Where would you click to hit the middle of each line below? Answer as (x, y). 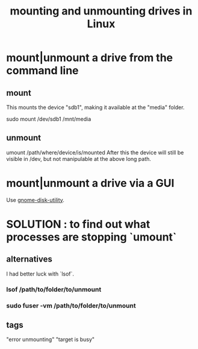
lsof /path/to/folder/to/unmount (54, 289)
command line (43, 71)
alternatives (29, 259)
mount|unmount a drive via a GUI (90, 183)
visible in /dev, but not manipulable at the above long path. (79, 159)
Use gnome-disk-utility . (36, 200)
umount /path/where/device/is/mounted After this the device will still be (95, 152)
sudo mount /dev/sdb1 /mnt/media (49, 119)
